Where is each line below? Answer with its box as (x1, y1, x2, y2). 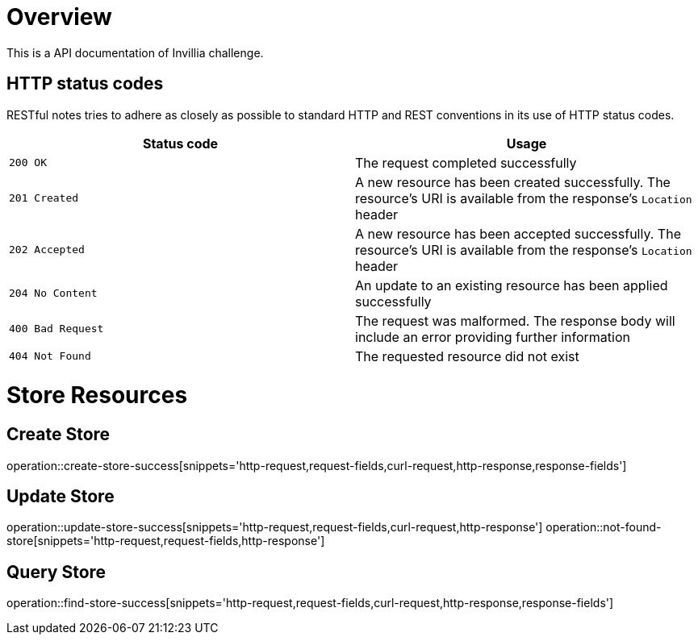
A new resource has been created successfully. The (355, 173, 671, 190)
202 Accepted (9, 243, 85, 256)
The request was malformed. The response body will (355, 312, 675, 329)
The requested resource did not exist (355, 348, 579, 364)
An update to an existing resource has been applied (355, 277, 668, 293)
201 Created (9, 192, 79, 205)
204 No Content (9, 287, 98, 300)
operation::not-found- (545, 520, 662, 535)
